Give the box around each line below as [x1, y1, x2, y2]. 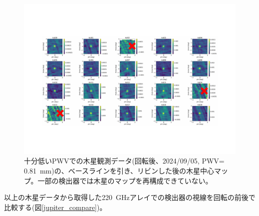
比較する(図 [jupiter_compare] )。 [4, 201, 107, 212]
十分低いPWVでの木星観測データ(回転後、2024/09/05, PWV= [24, 155, 225, 166]
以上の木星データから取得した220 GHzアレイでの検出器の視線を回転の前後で [4, 192, 256, 202]
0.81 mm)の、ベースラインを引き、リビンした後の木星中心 [24, 165, 214, 175]
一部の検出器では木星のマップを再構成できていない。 [37, 175, 213, 185]
